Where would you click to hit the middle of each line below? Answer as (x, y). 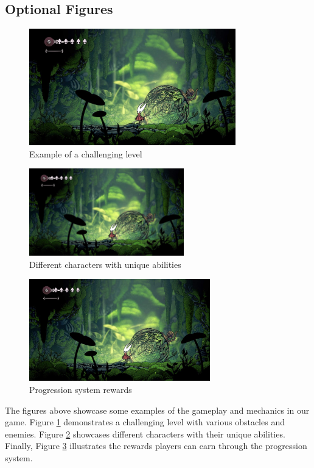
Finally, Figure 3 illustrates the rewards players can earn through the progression (156, 446)
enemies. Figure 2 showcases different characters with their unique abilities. (145, 434)
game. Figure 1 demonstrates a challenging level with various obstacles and (145, 422)
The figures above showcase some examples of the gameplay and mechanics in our (157, 410)
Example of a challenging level (86, 153)
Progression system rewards (81, 389)
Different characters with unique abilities (105, 264)
